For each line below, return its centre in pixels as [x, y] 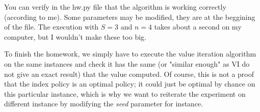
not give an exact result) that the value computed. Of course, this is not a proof [129, 74]
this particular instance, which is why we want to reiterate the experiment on [125, 93]
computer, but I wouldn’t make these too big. [75, 36]
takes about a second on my [198, 27]
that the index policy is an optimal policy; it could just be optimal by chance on [130, 84]
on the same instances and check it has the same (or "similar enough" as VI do [127, 63]
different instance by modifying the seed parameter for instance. [104, 104]
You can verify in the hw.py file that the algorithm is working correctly [115, 7]
